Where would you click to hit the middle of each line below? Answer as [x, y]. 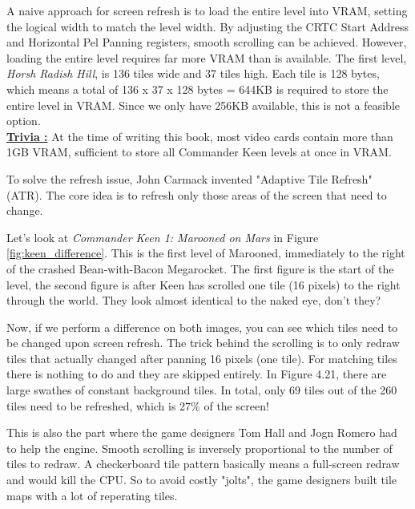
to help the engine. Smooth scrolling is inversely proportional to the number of [199, 448]
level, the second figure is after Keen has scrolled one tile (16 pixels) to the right [203, 284]
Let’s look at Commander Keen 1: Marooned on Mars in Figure [163, 237]
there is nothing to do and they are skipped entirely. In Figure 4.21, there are [197, 374]
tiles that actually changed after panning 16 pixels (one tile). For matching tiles [202, 358]
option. [24, 121]
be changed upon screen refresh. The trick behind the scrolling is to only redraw [203, 343]
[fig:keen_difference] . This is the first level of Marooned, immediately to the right [206, 253]
